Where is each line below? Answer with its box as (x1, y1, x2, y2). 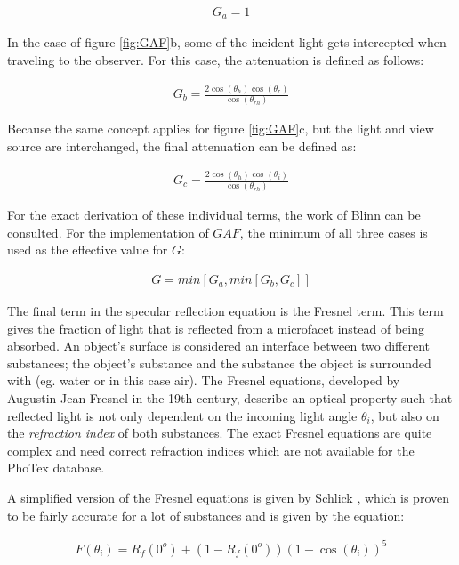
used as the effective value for (7, 240, 168, 259)
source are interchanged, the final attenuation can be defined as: (7, 136, 357, 155)
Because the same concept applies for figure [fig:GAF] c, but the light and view (7, 119, 434, 138)
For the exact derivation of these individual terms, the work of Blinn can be (7, 206, 421, 224)
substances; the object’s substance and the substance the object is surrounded (7, 353, 431, 372)
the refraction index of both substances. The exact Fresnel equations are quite (7, 424, 432, 442)
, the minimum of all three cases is (239, 222, 428, 241)
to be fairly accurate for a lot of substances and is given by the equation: (7, 505, 405, 524)
